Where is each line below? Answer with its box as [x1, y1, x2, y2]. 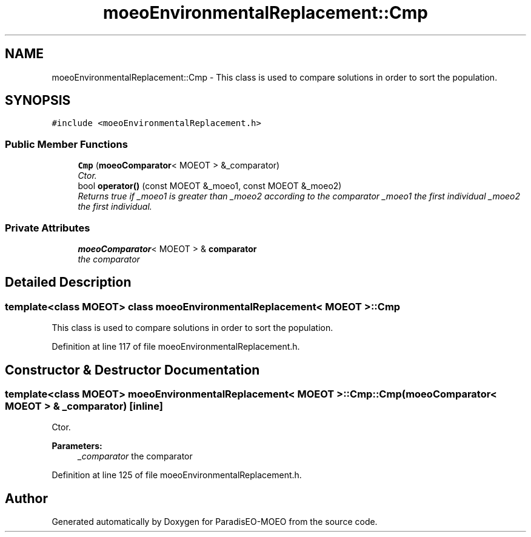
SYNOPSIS [5, 93, 71, 108]
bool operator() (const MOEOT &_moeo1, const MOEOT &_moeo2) [78, 181, 342, 192]
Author [5, 490, 48, 506]
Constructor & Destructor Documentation [5, 362, 260, 378]
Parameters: [52, 441, 102, 452]
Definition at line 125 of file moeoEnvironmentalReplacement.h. [52, 470, 302, 481]
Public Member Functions [5, 138, 128, 150]
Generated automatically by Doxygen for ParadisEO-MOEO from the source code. [52, 516, 378, 527]
